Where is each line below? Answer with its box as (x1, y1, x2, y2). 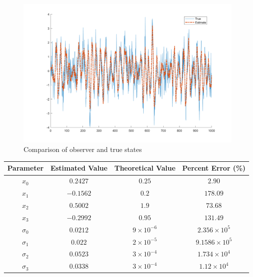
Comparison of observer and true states (24, 144, 142, 154)
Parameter (7, 163, 44, 173)
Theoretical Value (114, 163, 176, 173)
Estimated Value (50, 163, 108, 173)
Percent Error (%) (182, 163, 246, 173)
